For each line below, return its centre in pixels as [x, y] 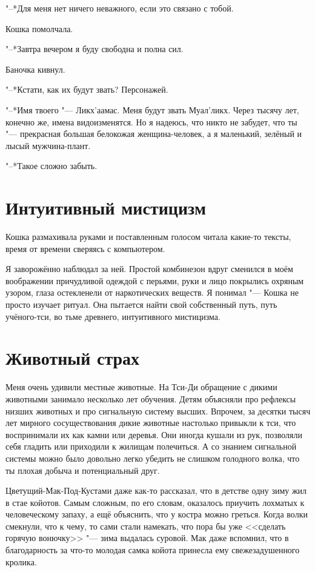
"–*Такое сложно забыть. [51, 166]
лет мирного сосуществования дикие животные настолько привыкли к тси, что [151, 423]
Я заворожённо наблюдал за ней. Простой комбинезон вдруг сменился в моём [149, 269]
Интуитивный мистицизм [106, 208]
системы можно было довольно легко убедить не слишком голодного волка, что [153, 458]
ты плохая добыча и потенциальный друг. [83, 470]
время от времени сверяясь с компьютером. [85, 248]
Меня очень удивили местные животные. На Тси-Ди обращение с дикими [141, 387]
